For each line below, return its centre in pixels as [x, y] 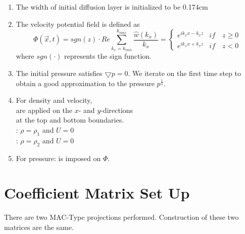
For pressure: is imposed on [58, 158]
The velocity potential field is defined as [78, 24]
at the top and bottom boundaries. [70, 120]
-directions [117, 110]
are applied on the [44, 110]
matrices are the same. [39, 227]
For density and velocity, [54, 100]
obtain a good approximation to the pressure [85, 83]
